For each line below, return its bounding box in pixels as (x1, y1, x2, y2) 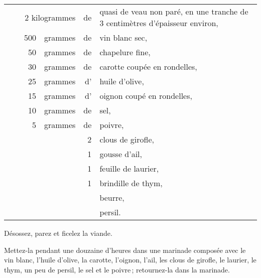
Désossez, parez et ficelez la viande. (4, 228, 112, 238)
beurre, (99, 192, 124, 203)
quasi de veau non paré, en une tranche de (99, 6, 248, 17)
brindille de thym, (99, 177, 163, 189)
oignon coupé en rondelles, (99, 90, 192, 101)
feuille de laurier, (99, 163, 159, 174)
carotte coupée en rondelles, (99, 61, 197, 72)
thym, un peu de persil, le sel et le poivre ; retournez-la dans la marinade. (4, 264, 230, 274)
